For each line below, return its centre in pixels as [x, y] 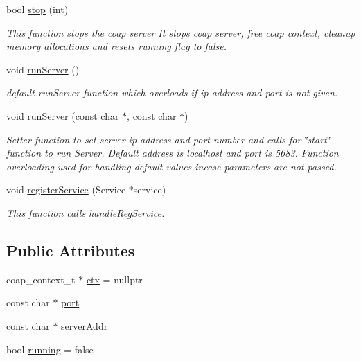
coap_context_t [41, 279]
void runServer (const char [63, 115]
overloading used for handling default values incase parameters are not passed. [171, 166]
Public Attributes [71, 250]
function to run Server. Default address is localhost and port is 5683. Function [173, 153]
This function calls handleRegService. [86, 212]
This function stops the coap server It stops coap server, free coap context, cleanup [181, 32]
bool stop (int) [37, 9]
